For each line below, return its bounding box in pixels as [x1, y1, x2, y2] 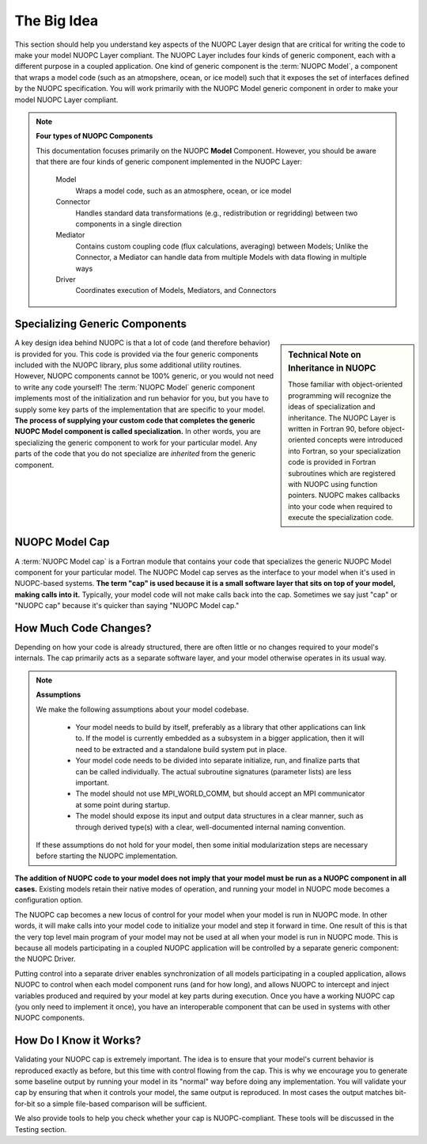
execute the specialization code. [288, 513, 394, 523]
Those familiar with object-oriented [288, 380, 403, 390]
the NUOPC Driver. [14, 954, 76, 963]
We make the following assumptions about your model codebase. [36, 705, 249, 714]
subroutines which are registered [288, 468, 395, 478]
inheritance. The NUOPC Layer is [288, 412, 396, 423]
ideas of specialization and [288, 402, 376, 412]
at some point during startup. [75, 800, 170, 809]
